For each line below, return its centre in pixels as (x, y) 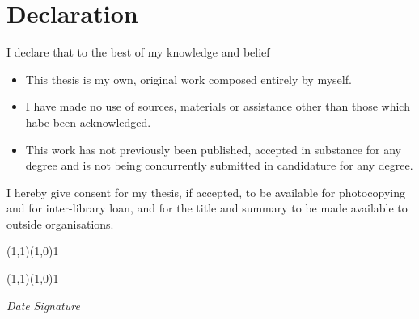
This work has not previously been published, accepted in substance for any (213, 149)
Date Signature (43, 305)
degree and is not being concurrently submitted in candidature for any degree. (219, 165)
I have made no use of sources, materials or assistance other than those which (218, 106)
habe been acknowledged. (88, 122)
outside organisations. (60, 223)
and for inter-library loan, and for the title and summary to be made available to (207, 208)
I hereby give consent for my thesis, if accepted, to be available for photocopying (206, 192)
